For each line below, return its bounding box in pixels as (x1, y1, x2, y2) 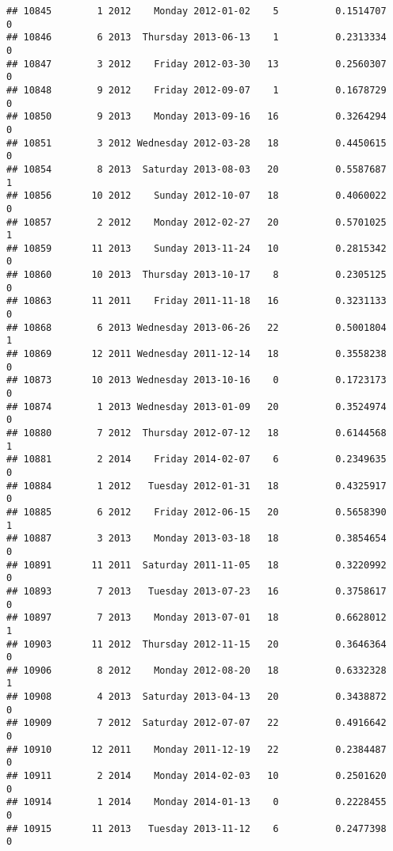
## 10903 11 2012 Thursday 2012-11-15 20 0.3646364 (6, 638, 387, 650)
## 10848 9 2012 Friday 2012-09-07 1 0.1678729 (6, 84, 387, 96)
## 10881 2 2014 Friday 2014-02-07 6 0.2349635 (6, 454, 387, 465)
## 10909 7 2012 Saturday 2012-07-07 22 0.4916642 (6, 717, 387, 729)
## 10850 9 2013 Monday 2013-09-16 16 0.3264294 (6, 111, 387, 123)
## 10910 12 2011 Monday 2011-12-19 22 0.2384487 (6, 743, 387, 755)
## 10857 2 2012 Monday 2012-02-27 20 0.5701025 (6, 216, 387, 228)
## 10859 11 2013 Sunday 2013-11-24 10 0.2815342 (6, 242, 387, 254)
